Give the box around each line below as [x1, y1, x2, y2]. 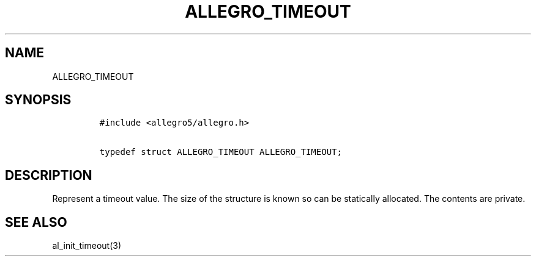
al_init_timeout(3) [52, 240, 122, 251]
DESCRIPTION [5, 167, 92, 183]
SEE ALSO [5, 214, 67, 230]
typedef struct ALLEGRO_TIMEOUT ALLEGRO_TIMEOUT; [99, 147, 342, 157]
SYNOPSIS [5, 92, 72, 108]
